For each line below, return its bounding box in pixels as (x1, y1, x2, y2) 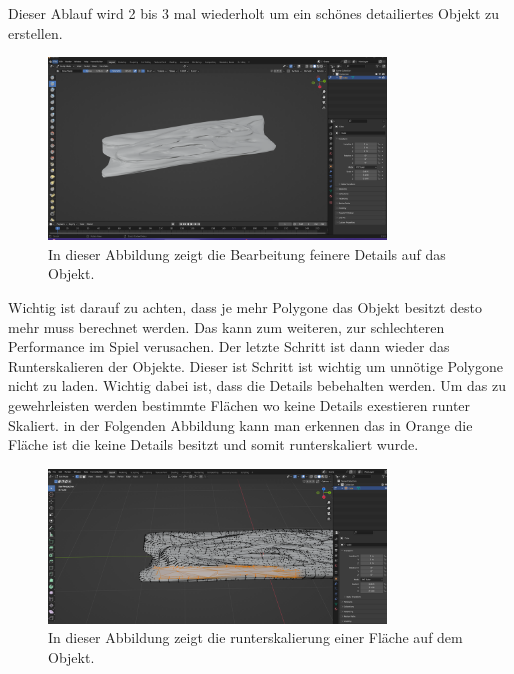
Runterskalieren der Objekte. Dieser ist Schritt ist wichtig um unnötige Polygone (8, 355, 503, 376)
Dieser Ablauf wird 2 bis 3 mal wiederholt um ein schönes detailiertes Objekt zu (8, 3, 500, 23)
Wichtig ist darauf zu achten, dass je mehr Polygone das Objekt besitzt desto (8, 296, 482, 317)
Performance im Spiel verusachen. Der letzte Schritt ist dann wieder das (8, 336, 450, 357)
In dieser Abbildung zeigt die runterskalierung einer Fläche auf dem (48, 627, 463, 648)
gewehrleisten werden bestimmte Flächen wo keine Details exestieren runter (8, 394, 471, 415)
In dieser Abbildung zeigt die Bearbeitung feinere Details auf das (48, 243, 446, 264)
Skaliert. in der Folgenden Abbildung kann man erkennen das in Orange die (8, 414, 473, 435)
